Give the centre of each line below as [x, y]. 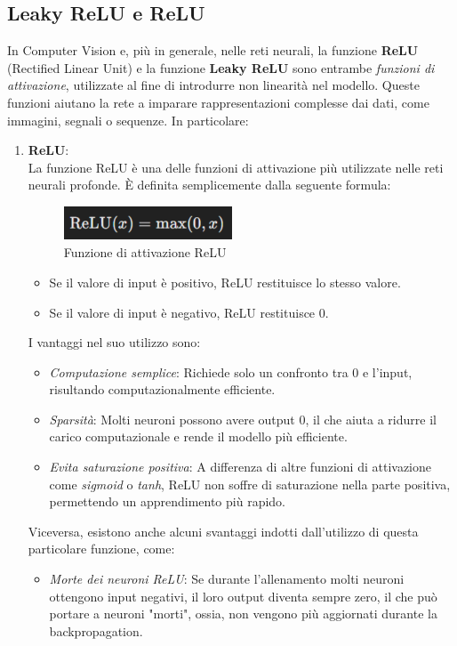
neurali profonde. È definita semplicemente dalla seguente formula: [209, 185]
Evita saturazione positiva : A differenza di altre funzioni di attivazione [241, 467]
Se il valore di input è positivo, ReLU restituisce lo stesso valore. [225, 282]
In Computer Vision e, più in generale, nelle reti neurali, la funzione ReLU [213, 50]
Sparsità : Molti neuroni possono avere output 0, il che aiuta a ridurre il [243, 419]
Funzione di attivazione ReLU [145, 252]
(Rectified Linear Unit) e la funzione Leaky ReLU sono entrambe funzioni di [221, 67]
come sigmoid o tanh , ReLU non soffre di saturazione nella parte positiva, [250, 484]
